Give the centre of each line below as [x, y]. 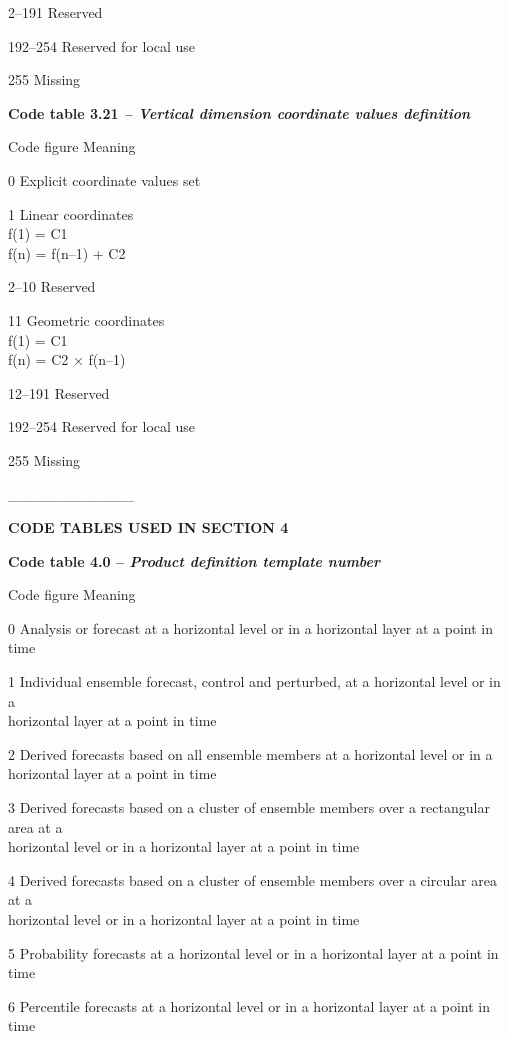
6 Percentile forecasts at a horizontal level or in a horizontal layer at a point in [249, 1005]
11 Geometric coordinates [86, 319]
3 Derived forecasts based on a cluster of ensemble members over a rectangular [249, 807]
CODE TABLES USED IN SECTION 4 [148, 527]
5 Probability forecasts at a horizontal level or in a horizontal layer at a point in [253, 952]
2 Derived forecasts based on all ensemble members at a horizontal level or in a [250, 753]
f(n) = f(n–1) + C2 [67, 252]
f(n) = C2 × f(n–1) [67, 359]
